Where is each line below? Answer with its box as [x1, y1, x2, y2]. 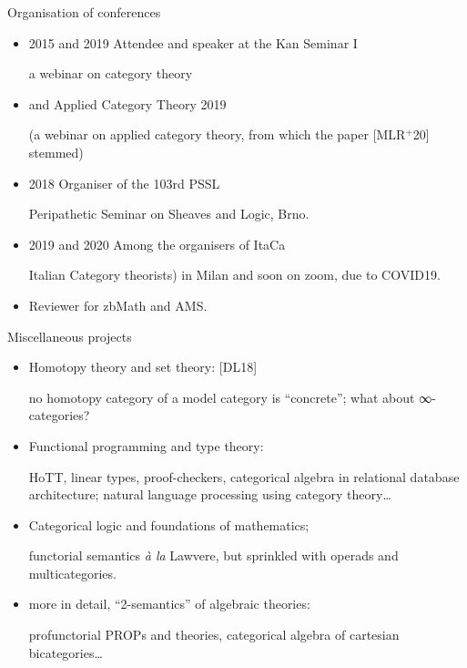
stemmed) [28, 142, 84, 161]
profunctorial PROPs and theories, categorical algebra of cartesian [28, 625, 400, 644]
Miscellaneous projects [7, 326, 132, 345]
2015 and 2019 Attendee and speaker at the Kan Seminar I [28, 33, 358, 52]
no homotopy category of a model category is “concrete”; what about [28, 387, 415, 406]
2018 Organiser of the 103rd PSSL [28, 173, 220, 192]
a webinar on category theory [28, 64, 193, 83]
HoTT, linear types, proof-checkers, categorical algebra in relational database [28, 467, 460, 486]
